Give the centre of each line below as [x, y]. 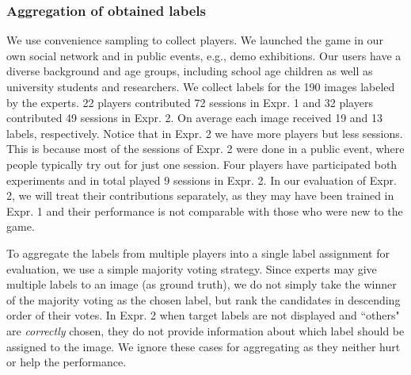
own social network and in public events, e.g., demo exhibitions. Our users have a [204, 55]
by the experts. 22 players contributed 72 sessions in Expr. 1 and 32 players [190, 102]
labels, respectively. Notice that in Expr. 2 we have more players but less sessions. [205, 133]
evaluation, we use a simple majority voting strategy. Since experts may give [192, 268]
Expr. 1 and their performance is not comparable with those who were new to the [205, 210]
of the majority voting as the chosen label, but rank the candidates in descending [204, 299]
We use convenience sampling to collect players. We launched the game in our [195, 40]
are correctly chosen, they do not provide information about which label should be [205, 330]
